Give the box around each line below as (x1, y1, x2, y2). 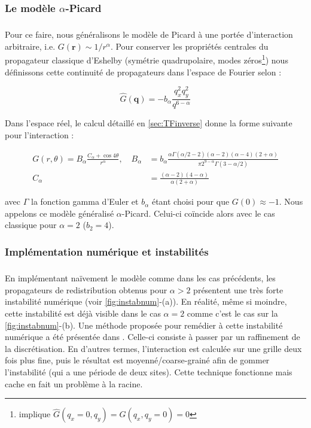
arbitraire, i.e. (5, 40, 56, 52)
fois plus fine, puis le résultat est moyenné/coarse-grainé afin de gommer (5, 354, 270, 366)
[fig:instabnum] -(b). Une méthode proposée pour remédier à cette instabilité (5, 318, 283, 331)
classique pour (5, 218, 57, 231)
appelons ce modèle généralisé (5, 207, 114, 219)
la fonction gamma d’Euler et (31, 195, 139, 208)
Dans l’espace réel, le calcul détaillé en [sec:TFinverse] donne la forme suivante (5, 117, 292, 129)
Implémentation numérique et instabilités (5, 244, 209, 259)
